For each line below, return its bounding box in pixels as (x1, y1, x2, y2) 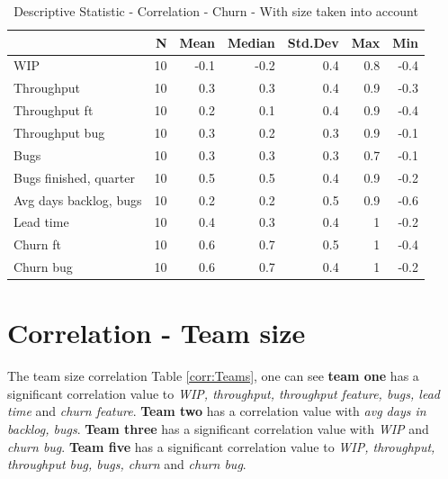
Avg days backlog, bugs (13, 190, 142, 209)
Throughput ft (13, 101, 94, 120)
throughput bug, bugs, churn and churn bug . (7, 455, 246, 474)
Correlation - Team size (7, 314, 306, 351)
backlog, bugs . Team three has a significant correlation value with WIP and (7, 420, 429, 438)
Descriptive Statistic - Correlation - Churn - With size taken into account (13, 2, 418, 20)
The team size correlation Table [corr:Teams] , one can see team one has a (7, 366, 419, 385)
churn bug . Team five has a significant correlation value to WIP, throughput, (7, 437, 435, 456)
